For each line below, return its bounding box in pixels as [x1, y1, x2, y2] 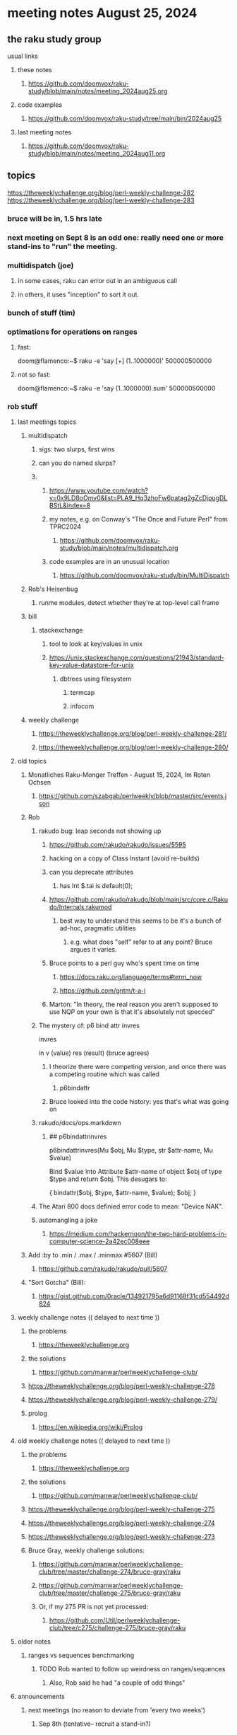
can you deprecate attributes [49, 868, 134, 877]
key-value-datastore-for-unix [49, 661, 134, 669]
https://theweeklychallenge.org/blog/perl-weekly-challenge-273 [28, 1533, 215, 1541]
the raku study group [7, 33, 102, 45]
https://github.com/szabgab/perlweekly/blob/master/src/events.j [38, 792, 227, 800]
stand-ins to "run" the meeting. [7, 241, 118, 251]
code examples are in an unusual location [49, 558, 171, 566]
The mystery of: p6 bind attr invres [38, 1021, 140, 1030]
